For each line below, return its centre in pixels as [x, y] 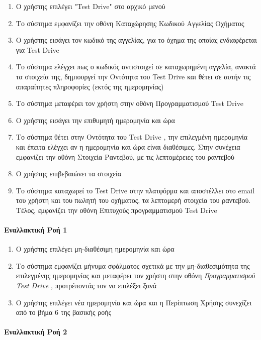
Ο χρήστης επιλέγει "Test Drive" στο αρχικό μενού [91, 6]
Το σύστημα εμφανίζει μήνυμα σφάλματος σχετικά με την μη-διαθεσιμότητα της [133, 265]
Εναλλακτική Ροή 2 [36, 332]
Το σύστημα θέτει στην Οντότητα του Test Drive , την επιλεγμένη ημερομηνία [132, 137]
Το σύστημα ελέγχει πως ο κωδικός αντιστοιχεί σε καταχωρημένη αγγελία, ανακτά [136, 67]
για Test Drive [37, 49]
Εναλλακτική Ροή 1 [36, 230]
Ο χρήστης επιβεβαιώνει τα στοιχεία [69, 174]
